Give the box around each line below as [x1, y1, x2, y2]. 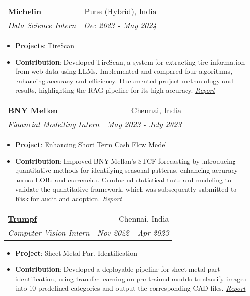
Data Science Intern [8, 19, 76, 31]
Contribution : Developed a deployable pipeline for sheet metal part [15, 264, 220, 274]
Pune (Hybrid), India [84, 5, 156, 16]
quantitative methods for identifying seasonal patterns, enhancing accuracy [15, 165, 238, 175]
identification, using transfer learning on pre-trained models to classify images [15, 273, 247, 283]
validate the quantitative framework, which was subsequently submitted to [15, 184, 237, 194]
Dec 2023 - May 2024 [83, 19, 156, 31]
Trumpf [8, 213, 37, 224]
